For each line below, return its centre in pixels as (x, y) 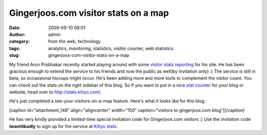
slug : (14, 55)
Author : (17, 34)
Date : (15, 28)
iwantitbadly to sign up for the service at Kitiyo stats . (64, 126)
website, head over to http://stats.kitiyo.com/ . (55, 92)
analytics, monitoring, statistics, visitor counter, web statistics (111, 48)
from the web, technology (74, 42)
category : (20, 42)
